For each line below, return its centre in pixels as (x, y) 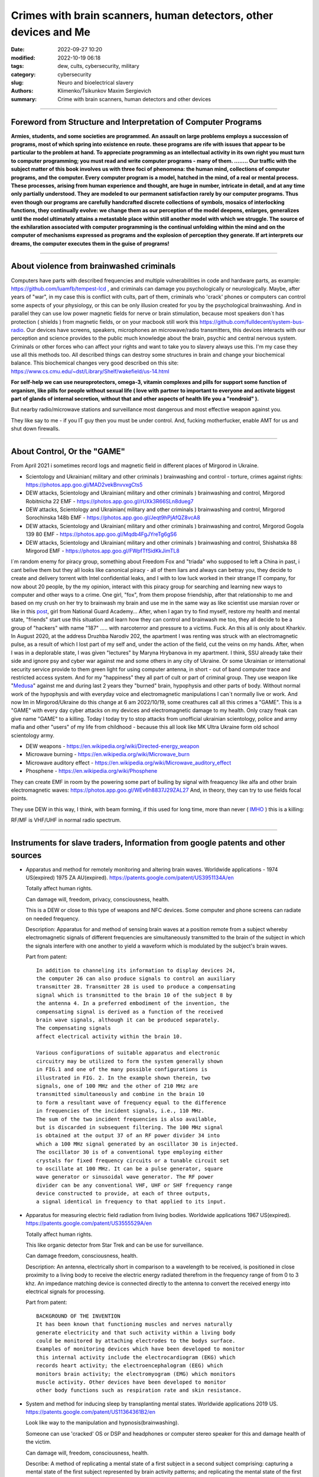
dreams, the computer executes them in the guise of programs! (90, 243)
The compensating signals (74, 1028)
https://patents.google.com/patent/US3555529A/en (89, 1224)
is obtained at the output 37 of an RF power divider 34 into (128, 1136)
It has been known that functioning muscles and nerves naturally (134, 1324)
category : (23, 74)
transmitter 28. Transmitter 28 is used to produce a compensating (136, 987)
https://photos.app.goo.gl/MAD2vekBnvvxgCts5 (84, 484)
